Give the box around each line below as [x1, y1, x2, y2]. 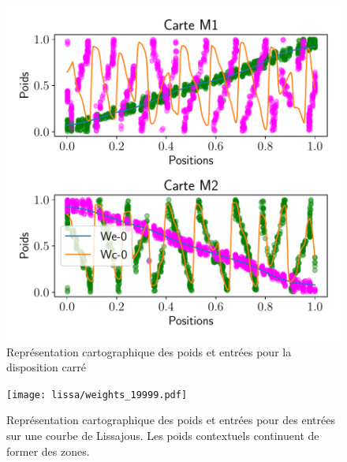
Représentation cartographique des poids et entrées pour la [6, 343, 292, 360]
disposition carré [6, 359, 86, 375]
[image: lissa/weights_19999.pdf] [6, 389, 188, 401]
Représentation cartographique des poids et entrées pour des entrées [6, 412, 335, 428]
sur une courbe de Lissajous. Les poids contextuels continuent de [6, 427, 319, 444]
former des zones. [6, 442, 90, 459]
